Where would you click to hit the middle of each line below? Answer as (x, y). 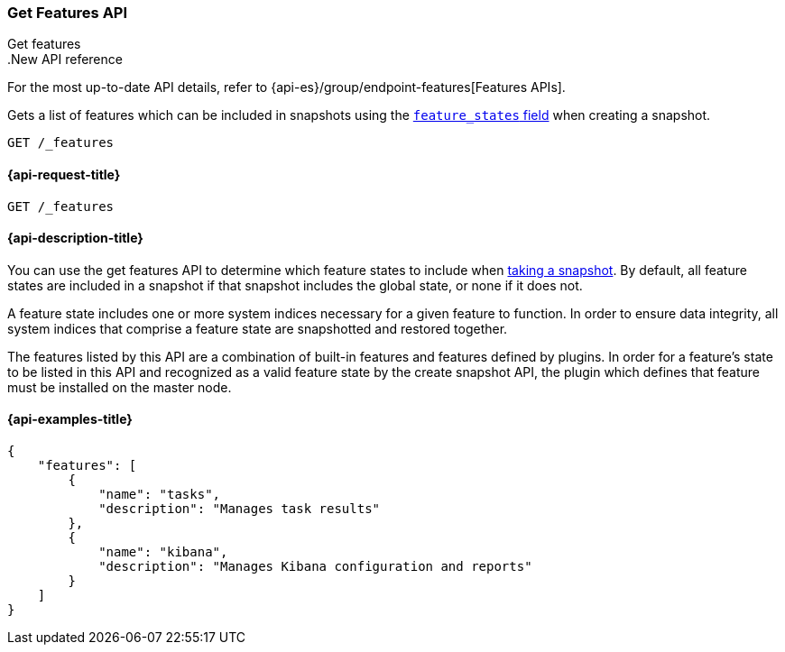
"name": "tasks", (160, 495)
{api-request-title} (64, 174)
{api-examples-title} (70, 419)
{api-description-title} (75, 238)
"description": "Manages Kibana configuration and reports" (315, 567)
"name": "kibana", (163, 552)
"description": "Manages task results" (240, 509)
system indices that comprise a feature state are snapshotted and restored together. (258, 328)
